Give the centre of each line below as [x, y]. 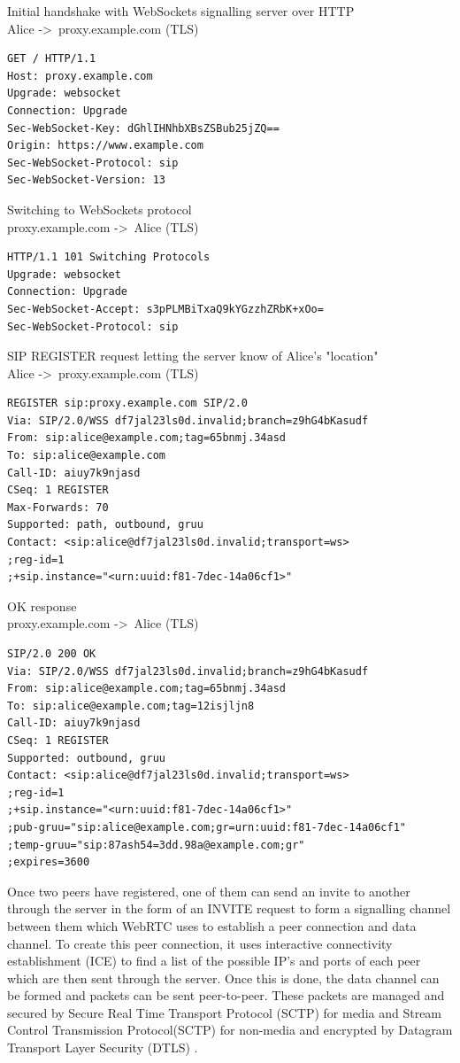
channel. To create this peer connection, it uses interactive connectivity [200, 943]
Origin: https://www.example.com [105, 146]
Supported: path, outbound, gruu [105, 525]
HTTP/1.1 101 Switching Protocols [109, 257]
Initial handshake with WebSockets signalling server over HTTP [181, 11]
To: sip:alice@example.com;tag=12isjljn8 [131, 706]
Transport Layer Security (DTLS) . [103, 1047]
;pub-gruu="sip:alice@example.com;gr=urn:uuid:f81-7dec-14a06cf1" [207, 827]
